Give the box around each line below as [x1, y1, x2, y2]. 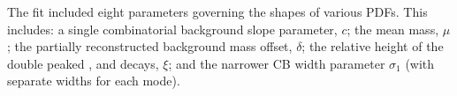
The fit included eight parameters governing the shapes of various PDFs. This [7, 3, 428, 20]
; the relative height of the [301, 37, 444, 55]
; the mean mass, [347, 19, 439, 38]
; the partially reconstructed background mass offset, [7, 37, 293, 55]
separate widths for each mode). [7, 71, 180, 90]
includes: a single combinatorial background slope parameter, [7, 19, 338, 38]
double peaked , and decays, [7, 54, 159, 72]
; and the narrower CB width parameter [168, 54, 385, 72]
